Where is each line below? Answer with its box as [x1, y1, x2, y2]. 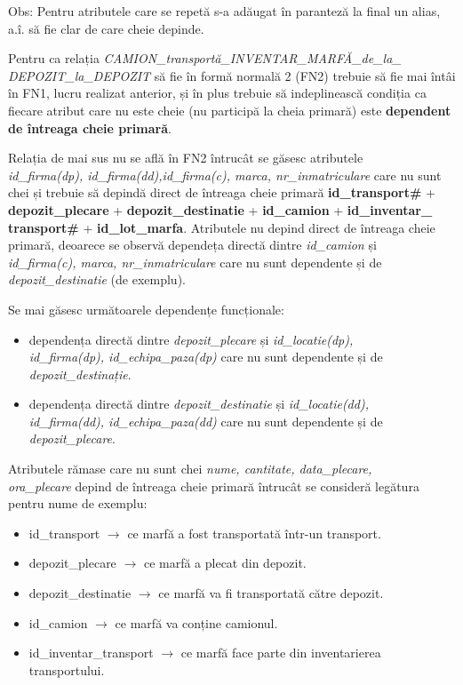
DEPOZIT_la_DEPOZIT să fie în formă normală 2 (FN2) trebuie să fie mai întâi [8, 66, 456, 84]
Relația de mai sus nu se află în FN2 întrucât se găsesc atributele [8, 148, 363, 167]
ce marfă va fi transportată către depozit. [158, 584, 384, 602]
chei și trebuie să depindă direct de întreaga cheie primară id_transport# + [8, 183, 435, 202]
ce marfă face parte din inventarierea [180, 643, 381, 662]
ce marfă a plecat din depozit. [143, 554, 307, 572]
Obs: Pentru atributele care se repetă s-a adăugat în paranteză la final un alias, [8, 2, 441, 20]
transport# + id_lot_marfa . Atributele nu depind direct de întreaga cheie [8, 218, 435, 236]
